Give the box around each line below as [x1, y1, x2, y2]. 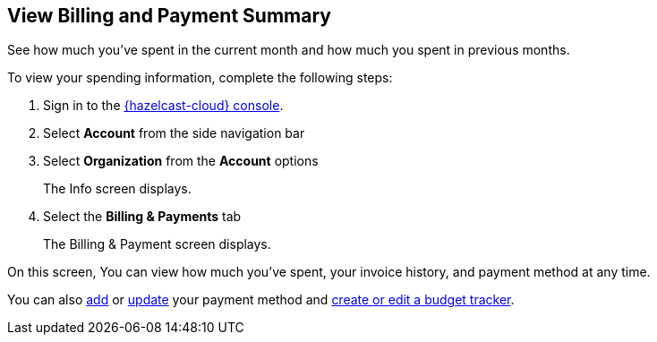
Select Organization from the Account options [43, 153, 319, 169]
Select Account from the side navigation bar [43, 125, 305, 141]
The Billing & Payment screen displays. [43, 236, 271, 252]
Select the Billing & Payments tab [43, 209, 242, 225]
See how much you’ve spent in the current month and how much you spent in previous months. [7, 42, 570, 58]
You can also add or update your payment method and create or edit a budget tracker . [7, 292, 515, 308]
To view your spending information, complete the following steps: [7, 70, 393, 86]
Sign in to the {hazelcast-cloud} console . [43, 98, 284, 114]
